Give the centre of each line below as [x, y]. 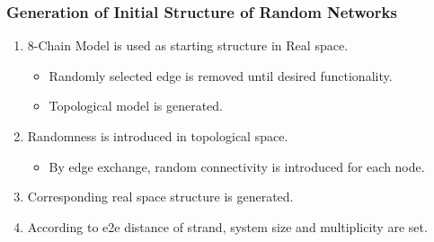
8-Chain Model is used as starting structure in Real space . [188, 45]
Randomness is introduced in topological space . [158, 136]
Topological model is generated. [136, 106]
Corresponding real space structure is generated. [160, 197]
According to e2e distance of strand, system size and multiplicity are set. [227, 226]
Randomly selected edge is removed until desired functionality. [221, 75]
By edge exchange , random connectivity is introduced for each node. [237, 166]
